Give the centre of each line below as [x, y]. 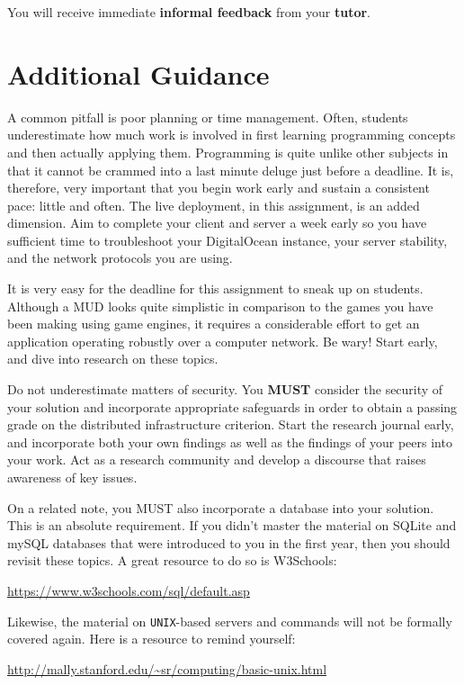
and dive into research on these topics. [113, 359]
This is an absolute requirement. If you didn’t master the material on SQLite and [232, 525]
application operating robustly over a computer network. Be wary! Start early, [223, 341]
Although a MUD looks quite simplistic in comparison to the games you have [220, 306]
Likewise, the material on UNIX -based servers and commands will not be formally [230, 621]
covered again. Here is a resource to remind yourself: [152, 639]
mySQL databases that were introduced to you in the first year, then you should [229, 542]
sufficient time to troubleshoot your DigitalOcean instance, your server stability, [228, 240]
